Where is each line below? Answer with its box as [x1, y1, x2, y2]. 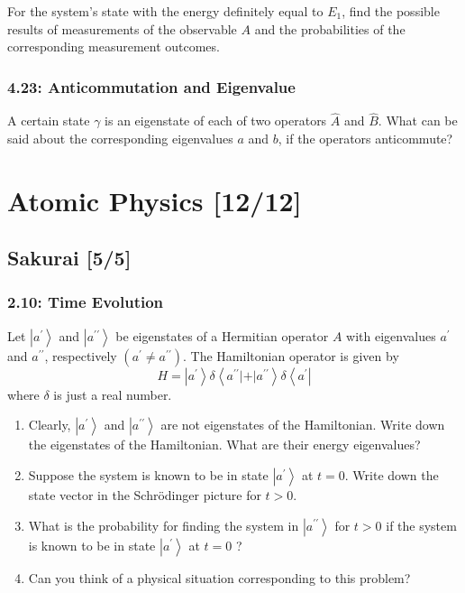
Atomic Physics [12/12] [7, 181, 302, 218]
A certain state [7, 111, 90, 130]
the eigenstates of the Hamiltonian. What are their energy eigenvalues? [28, 435, 421, 454]
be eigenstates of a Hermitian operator [115, 326, 329, 345]
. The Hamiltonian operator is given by [183, 346, 399, 365]
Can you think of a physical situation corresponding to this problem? [28, 568, 411, 587]
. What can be [378, 111, 458, 130]
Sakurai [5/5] [7, 244, 132, 272]
